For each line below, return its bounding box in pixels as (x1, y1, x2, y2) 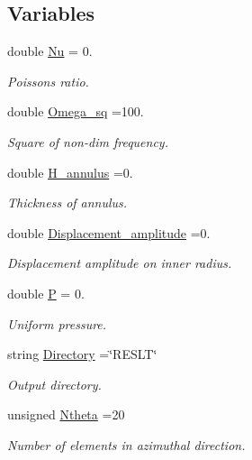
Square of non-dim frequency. (7, 132, 168, 151)
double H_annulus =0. (7, 162, 133, 181)
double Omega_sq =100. (7, 102, 144, 121)
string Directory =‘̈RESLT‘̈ (7, 345, 157, 363)
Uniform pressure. (7, 314, 107, 333)
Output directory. (7, 374, 102, 393)
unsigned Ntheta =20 (7, 405, 125, 424)
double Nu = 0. (7, 41, 93, 60)
